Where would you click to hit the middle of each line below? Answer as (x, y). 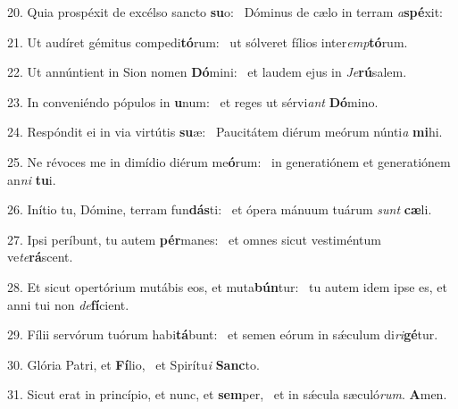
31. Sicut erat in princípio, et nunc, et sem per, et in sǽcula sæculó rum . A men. (227, 394)
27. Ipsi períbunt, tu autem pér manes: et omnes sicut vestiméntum (194, 239)
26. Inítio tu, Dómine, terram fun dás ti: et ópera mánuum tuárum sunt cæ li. (220, 209)
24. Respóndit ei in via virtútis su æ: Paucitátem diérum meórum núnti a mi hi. (225, 132)
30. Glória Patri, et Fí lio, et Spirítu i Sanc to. (133, 364)
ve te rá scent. (40, 257)
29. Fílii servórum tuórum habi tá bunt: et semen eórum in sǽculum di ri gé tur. (223, 334)
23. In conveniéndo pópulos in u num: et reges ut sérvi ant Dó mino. (193, 101)
